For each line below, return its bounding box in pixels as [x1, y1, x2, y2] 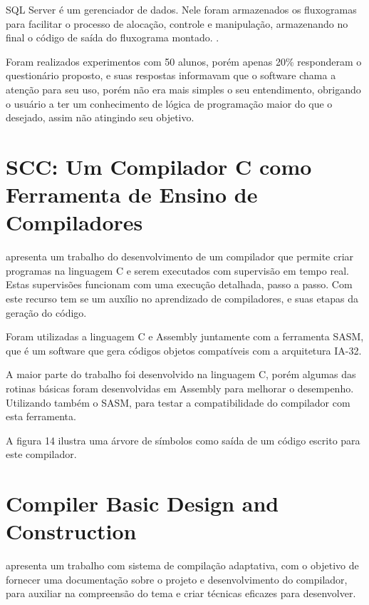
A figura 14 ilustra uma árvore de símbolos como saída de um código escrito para [6, 432, 360, 447]
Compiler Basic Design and [6, 489, 279, 518]
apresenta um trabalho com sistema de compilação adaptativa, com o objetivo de [6, 558, 359, 573]
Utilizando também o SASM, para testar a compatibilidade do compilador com [6, 395, 350, 410]
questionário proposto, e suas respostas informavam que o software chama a [6, 68, 336, 83]
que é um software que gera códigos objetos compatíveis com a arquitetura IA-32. [6, 342, 362, 357]
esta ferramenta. [6, 409, 76, 424]
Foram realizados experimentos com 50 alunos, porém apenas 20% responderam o [6, 54, 362, 68]
